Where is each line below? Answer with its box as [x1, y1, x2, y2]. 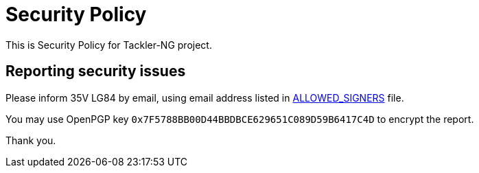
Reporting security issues [5, 62, 186, 80]
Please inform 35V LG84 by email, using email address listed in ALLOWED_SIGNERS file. [5, 91, 404, 104]
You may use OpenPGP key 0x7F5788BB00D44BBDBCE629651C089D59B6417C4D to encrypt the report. [5, 113, 474, 125]
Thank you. [5, 134, 56, 146]
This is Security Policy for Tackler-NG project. [5, 38, 212, 51]
